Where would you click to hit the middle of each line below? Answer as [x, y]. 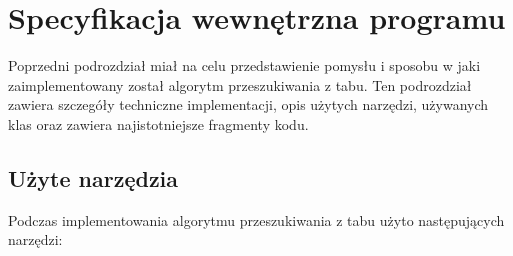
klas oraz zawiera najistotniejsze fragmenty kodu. [158, 123]
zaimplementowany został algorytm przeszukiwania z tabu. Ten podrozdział [240, 84]
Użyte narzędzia [93, 177]
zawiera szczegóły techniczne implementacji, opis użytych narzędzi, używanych [248, 104]
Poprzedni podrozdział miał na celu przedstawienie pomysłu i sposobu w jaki [244, 65]
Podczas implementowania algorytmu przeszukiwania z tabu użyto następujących [256, 219]
